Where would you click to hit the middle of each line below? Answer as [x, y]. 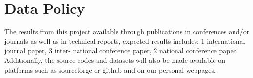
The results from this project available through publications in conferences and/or [127, 31]
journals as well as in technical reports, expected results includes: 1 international [125, 41]
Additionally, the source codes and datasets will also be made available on [115, 60]
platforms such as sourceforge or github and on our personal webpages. [110, 69]
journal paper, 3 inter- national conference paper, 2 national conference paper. [121, 50]
